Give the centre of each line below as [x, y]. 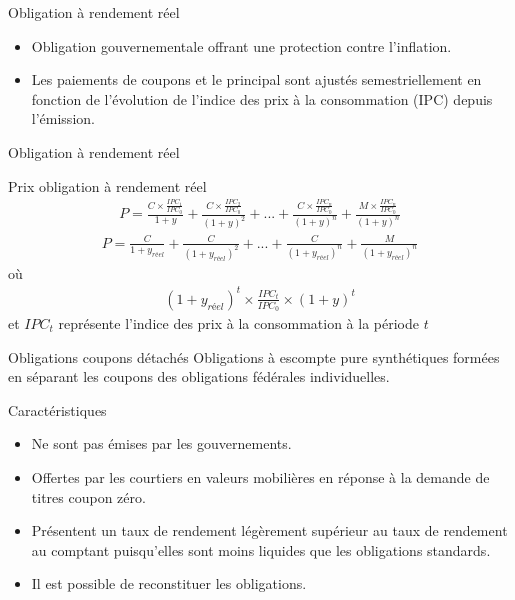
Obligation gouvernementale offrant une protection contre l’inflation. [241, 45]
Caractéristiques [57, 409]
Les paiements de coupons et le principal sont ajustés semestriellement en [256, 79]
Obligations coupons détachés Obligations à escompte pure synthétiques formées [254, 356]
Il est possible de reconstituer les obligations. [169, 583]
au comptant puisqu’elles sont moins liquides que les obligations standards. [261, 549]
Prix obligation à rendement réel [107, 185]
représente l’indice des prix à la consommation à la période [238, 322]
